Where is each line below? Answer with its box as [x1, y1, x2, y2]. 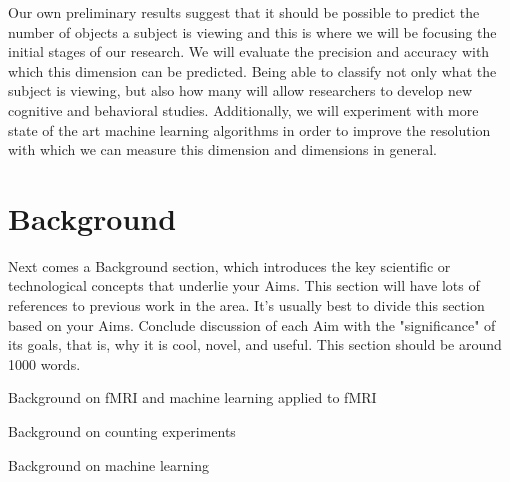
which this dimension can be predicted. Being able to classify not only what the [8, 60, 497, 81]
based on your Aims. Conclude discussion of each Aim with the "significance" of [8, 314, 496, 335]
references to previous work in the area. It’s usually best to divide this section [8, 295, 485, 316]
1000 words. [8, 353, 81, 374]
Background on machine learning [8, 454, 209, 475]
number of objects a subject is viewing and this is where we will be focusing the [8, 21, 497, 42]
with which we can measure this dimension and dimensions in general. [8, 139, 438, 160]
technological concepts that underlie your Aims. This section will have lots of [8, 275, 480, 296]
